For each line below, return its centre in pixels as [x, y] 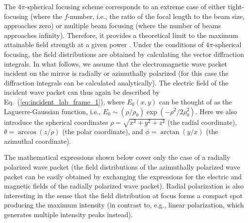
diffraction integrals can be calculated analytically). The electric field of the [116, 82]
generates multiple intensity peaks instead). [68, 214]
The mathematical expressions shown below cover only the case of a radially [117, 157]
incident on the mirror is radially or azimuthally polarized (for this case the [116, 73]
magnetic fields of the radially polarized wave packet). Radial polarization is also [124, 186]
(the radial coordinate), [202, 122]
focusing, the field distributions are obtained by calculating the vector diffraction [124, 54]
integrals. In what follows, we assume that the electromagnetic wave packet [116, 63]
